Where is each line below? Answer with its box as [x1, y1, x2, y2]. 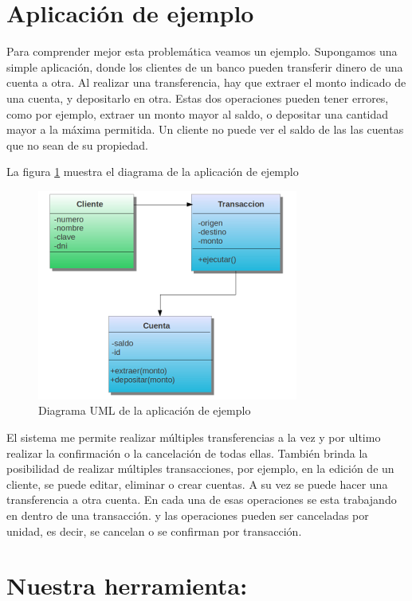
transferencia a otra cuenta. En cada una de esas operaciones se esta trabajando [6, 491, 397, 508]
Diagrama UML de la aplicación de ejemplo [38, 402, 251, 419]
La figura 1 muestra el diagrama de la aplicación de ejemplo [6, 163, 299, 180]
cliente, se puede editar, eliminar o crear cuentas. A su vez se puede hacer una [6, 475, 388, 492]
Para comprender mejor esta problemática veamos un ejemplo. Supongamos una [6, 43, 398, 60]
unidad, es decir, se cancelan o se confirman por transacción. [6, 522, 302, 539]
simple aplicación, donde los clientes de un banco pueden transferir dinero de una [6, 58, 403, 75]
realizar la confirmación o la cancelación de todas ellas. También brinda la [6, 444, 368, 461]
